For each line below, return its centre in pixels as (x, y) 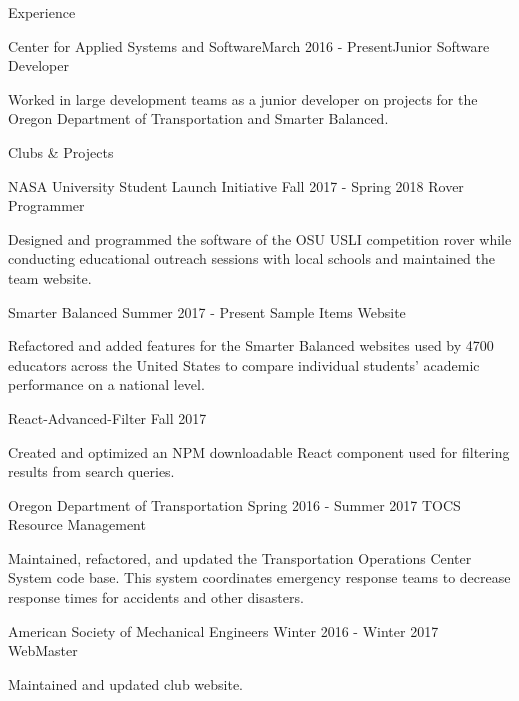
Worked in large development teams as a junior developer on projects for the (243, 98)
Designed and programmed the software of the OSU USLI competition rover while (260, 238)
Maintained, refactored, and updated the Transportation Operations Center (240, 557)
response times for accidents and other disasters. (156, 597)
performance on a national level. (106, 384)
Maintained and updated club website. (126, 683)
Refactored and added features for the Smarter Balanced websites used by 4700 (251, 345)
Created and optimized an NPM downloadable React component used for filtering (259, 451)
